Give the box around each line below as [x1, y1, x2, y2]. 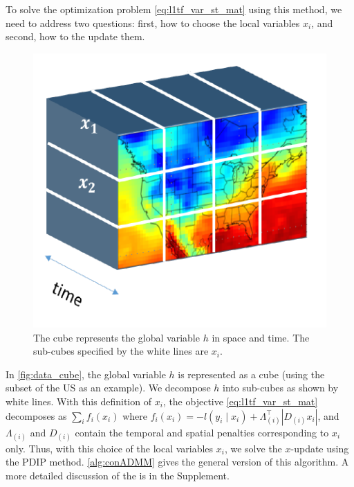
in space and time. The [212, 330, 310, 344]
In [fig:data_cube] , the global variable [6, 366, 166, 381]
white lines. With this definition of [6, 393, 151, 408]
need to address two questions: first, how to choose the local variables [6, 15, 300, 30]
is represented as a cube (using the [178, 366, 325, 381]
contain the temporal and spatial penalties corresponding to [75, 425, 329, 439]
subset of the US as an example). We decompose [6, 380, 211, 395]
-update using [290, 441, 349, 455]
